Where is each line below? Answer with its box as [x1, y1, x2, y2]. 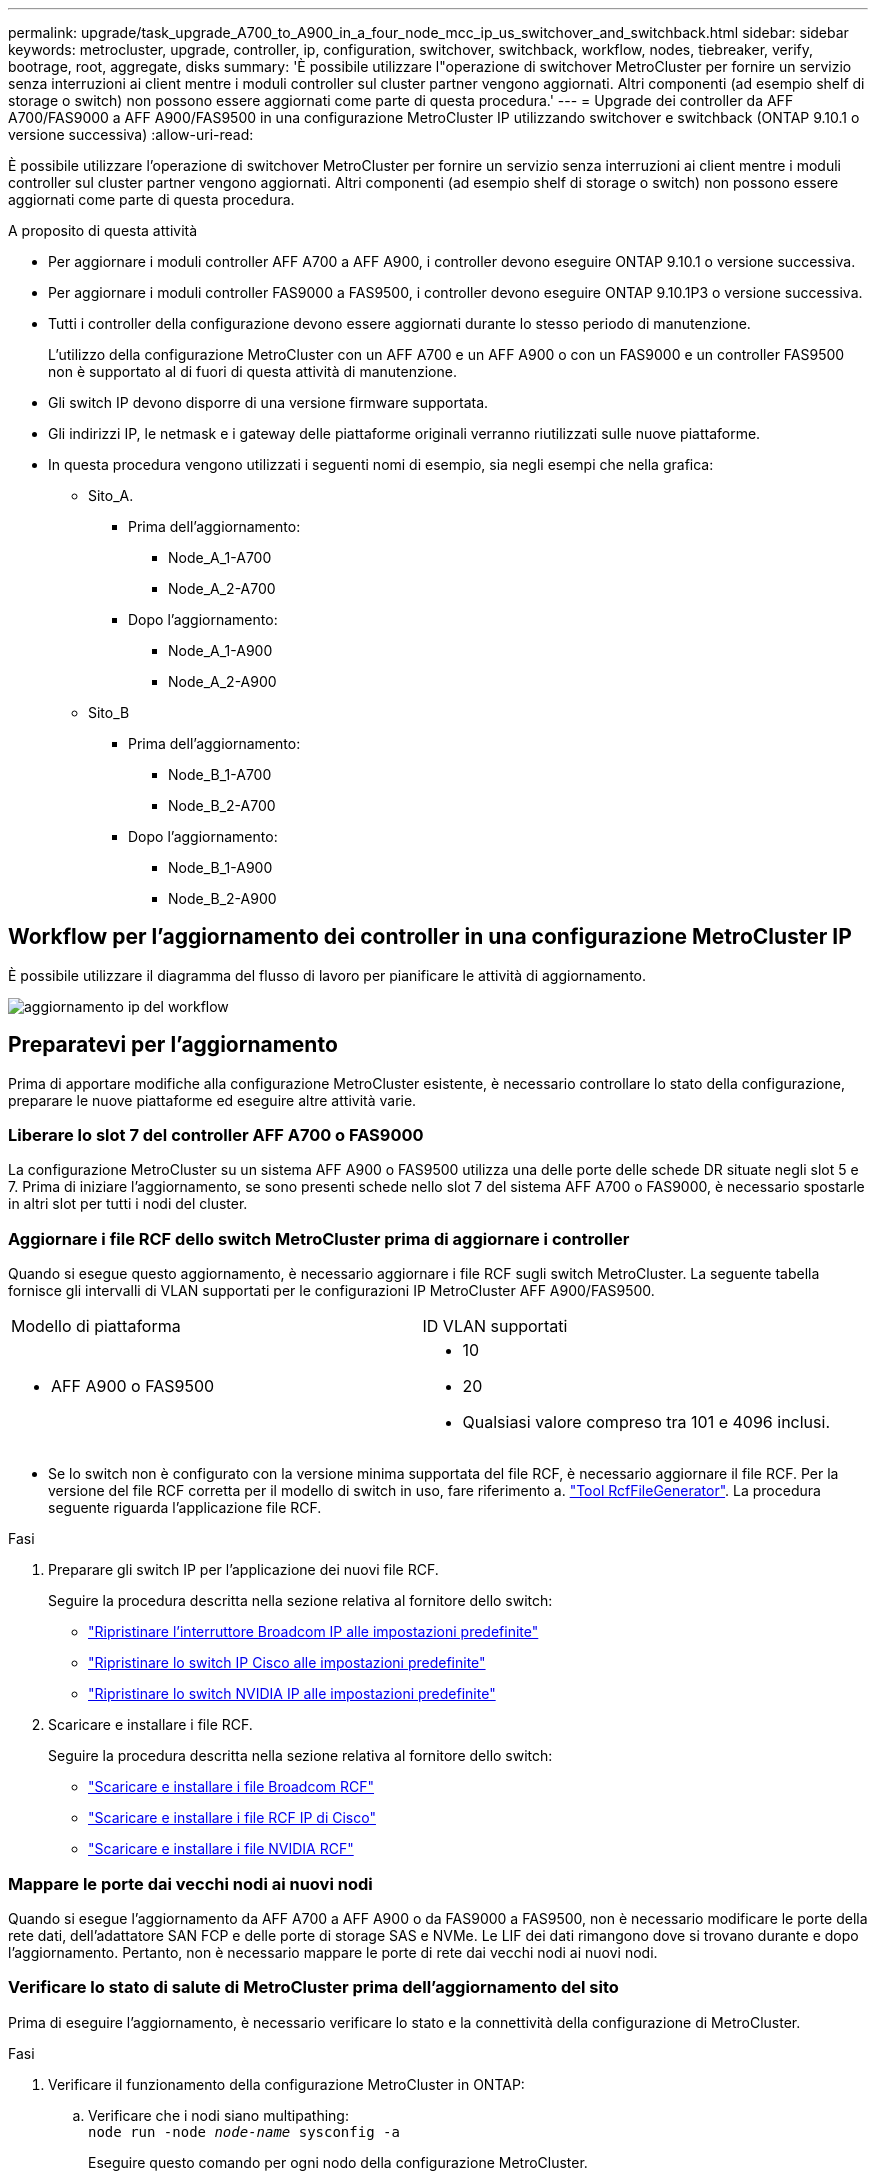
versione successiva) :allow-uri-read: [8, 126, 254, 143]
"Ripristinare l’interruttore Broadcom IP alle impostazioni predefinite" [88, 1623, 539, 1641]
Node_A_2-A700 [168, 580, 276, 597]
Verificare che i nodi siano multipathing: [88, 2106, 349, 2124]
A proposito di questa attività [8, 222, 198, 239]
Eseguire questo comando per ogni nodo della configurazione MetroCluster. [88, 2153, 588, 2171]
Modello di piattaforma [11, 1316, 181, 1337]
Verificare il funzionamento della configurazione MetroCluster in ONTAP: [48, 2075, 525, 2093]
